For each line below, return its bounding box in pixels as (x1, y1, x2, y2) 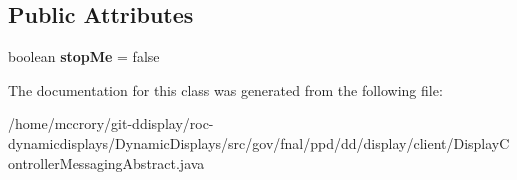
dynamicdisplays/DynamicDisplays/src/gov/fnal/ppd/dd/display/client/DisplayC (8, 132, 510, 153)
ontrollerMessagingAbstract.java (8, 152, 205, 173)
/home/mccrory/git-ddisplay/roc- (8, 113, 214, 134)
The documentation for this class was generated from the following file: (8, 79, 443, 100)
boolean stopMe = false (8, 46, 160, 67)
